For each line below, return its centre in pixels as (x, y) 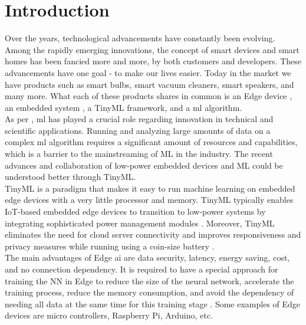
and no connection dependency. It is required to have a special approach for (142, 269)
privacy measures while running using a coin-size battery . (110, 246)
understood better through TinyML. (70, 177)
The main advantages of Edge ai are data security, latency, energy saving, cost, (147, 257)
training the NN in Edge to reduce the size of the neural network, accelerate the (149, 280)
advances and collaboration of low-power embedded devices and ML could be (144, 165)
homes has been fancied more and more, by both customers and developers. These (153, 61)
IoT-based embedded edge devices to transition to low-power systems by (135, 211)
